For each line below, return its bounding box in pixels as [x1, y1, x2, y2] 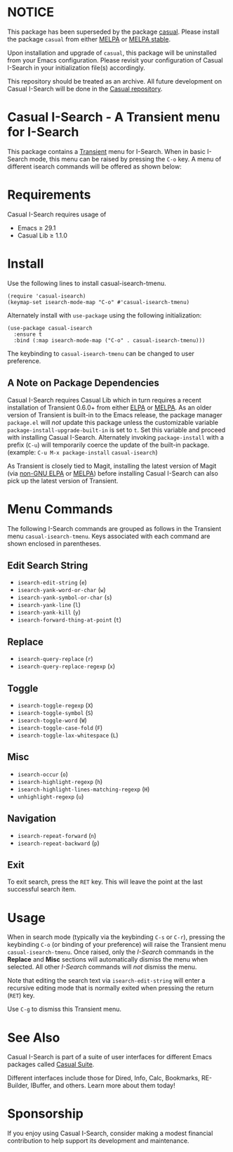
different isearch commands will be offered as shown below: [7, 162, 182, 171]
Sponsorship [7, 1106, 84, 1122]
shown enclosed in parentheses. [7, 539, 102, 548]
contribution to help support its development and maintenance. [7, 1137, 189, 1145]
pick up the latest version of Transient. [7, 476, 119, 485]
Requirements [7, 187, 91, 203]
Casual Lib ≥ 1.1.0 [17, 231, 68, 240]
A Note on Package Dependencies [7, 377, 160, 389]
